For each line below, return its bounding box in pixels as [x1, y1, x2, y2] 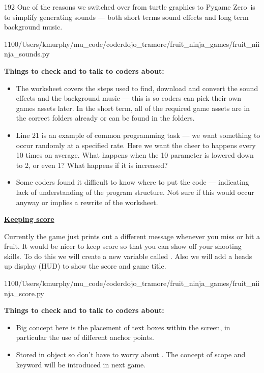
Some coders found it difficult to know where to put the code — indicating [16, 177, 249, 187]
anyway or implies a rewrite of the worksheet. [16, 196, 158, 207]
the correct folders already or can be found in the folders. [16, 112, 195, 123]
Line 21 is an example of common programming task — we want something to [16, 129, 260, 140]
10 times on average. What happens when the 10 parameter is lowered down [16, 150, 254, 160]
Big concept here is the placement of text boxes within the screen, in [16, 322, 230, 332]
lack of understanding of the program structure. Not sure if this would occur [16, 186, 254, 197]
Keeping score [4, 214, 54, 224]
